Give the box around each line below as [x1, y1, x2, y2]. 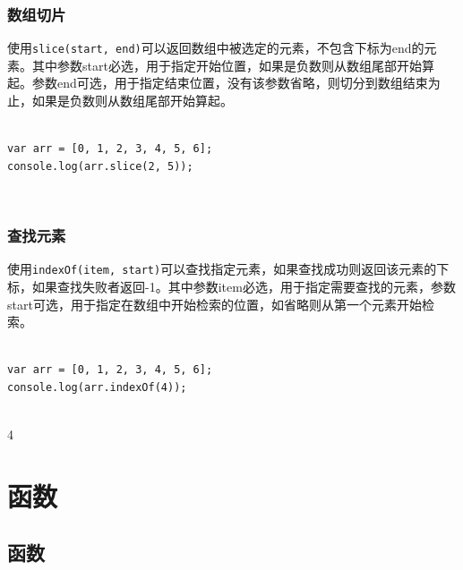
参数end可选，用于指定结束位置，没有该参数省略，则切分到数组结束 [31, 73, 428, 92]
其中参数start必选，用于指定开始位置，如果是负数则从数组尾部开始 [31, 55, 422, 74]
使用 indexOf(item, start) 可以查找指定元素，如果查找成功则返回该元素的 [7, 259, 437, 278]
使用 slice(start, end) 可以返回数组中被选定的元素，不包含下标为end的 [7, 38, 424, 57]
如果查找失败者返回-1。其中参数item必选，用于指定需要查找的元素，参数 [31, 276, 456, 295]
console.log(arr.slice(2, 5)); [7, 159, 193, 173]
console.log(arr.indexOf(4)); [7, 380, 187, 394]
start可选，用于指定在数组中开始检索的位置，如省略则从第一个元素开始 [7, 294, 422, 313]
